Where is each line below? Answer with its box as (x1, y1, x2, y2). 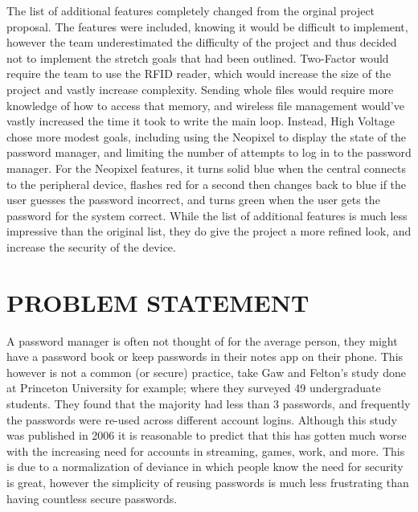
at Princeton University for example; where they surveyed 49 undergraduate (6, 379, 381, 396)
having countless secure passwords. (6, 489, 178, 506)
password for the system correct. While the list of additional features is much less (6, 207, 408, 223)
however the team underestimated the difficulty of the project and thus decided (6, 34, 397, 51)
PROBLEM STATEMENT (6, 285, 309, 318)
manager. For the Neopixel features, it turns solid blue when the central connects (6, 159, 406, 176)
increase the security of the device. (6, 238, 176, 255)
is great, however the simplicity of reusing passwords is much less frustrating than (6, 473, 409, 490)
